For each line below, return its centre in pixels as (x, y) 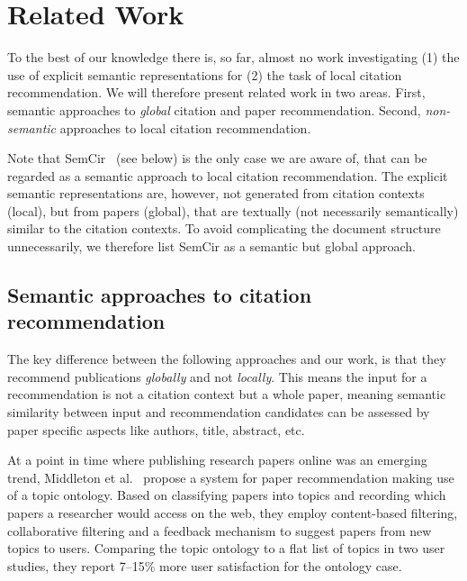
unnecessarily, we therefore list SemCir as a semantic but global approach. (212, 246)
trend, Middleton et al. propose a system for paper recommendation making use (231, 477)
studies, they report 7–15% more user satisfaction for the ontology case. (205, 565)
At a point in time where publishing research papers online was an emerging (217, 460)
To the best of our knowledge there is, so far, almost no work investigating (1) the (233, 57)
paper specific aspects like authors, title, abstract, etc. (156, 429)
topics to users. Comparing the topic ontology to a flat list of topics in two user (226, 548)
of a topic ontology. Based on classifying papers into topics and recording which (227, 495)
